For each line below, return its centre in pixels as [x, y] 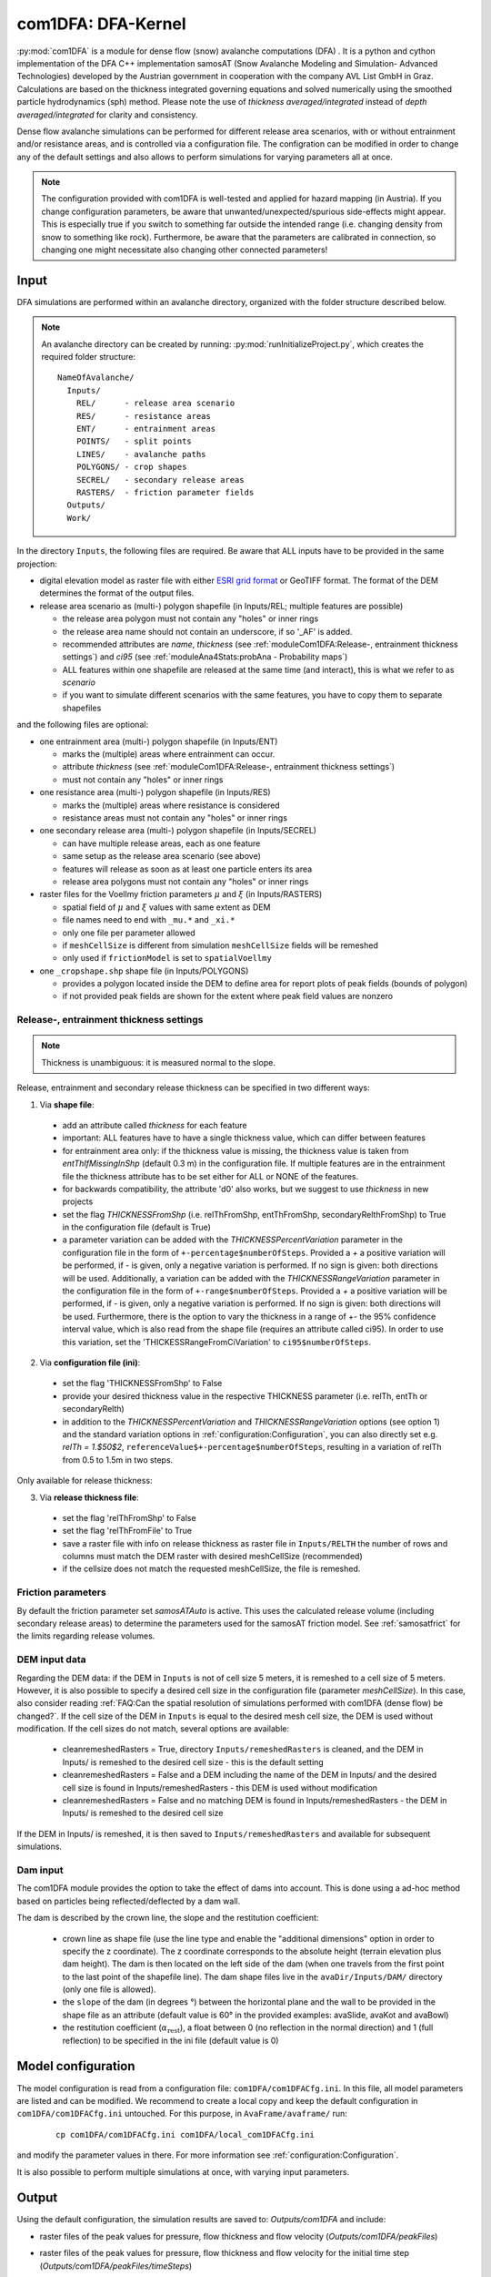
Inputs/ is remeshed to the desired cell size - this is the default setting [193, 1761]
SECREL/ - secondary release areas [160, 480]
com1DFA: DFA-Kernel [101, 24]
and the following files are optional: [83, 725]
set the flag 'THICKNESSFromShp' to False [142, 1384]
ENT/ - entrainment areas [146, 429]
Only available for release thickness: [85, 1481]
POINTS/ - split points [134, 441]
